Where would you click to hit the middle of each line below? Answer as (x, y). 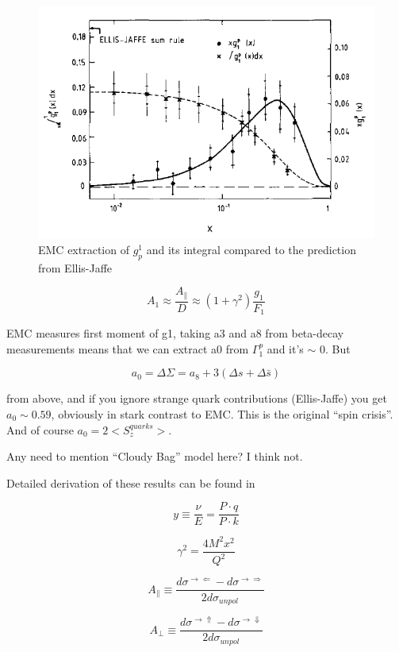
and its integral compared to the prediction (251, 249)
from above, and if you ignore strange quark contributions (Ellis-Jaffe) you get (197, 398)
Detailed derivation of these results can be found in (131, 482)
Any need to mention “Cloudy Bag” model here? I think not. (155, 456)
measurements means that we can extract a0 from (128, 348)
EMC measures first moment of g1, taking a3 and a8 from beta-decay (175, 333)
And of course (40, 429)
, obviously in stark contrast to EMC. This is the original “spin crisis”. (222, 414)
